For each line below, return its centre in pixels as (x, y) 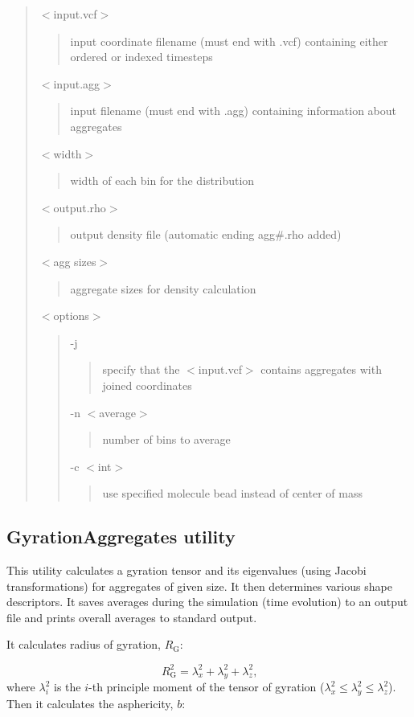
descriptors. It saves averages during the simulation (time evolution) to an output (207, 602)
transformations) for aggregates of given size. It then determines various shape (199, 586)
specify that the (141, 369)
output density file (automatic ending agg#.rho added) (206, 234)
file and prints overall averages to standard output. (132, 617)
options (71, 315)
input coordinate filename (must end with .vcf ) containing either (229, 41)
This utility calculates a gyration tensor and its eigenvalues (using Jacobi (187, 570)
